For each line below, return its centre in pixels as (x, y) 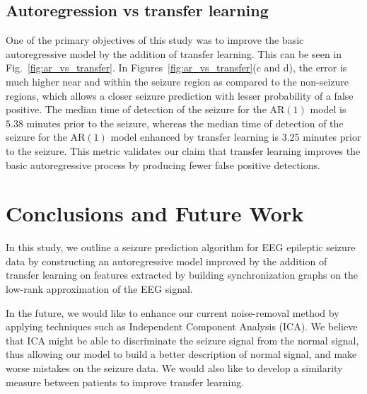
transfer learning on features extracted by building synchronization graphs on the (182, 275)
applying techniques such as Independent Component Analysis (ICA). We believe (182, 326)
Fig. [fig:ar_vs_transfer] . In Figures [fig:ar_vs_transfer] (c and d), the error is (176, 68)
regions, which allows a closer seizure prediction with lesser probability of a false (180, 95)
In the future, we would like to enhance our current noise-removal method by (173, 312)
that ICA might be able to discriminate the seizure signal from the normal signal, (182, 340)
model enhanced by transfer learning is (194, 137)
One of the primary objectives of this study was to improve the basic (155, 40)
